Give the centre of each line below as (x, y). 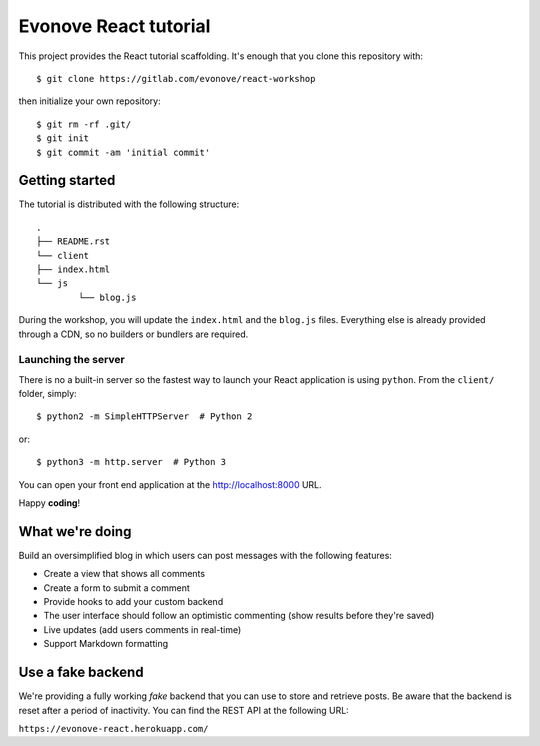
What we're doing (75, 531)
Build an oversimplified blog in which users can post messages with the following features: (205, 555)
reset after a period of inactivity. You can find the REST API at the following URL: (183, 710)
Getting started (67, 180)
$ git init (63, 138)
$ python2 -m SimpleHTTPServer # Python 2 (144, 416)
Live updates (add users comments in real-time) (142, 629)
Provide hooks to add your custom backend (133, 602)
